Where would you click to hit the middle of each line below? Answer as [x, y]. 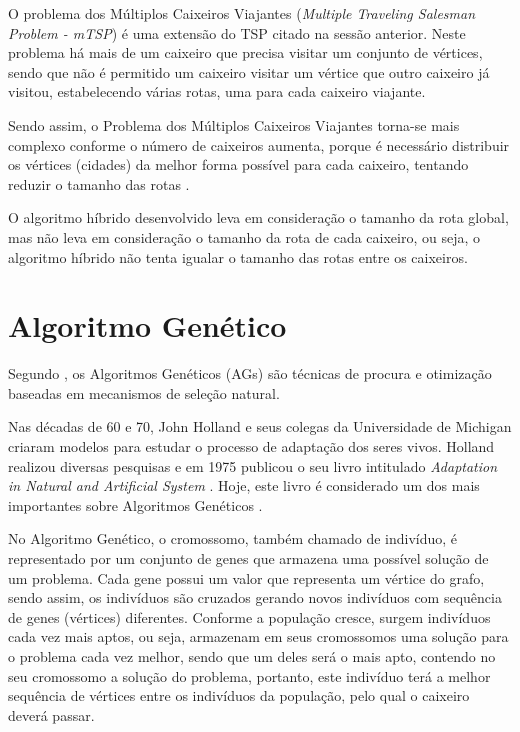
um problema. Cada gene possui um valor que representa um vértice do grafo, [246, 577]
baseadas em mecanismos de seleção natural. [144, 392]
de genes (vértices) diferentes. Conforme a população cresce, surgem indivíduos [249, 616]
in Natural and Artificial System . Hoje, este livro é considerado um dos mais [244, 485]
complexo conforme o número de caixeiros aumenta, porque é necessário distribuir [259, 144]
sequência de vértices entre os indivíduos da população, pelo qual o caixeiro [239, 695]
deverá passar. [51, 714]
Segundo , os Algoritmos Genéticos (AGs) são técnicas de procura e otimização [250, 373]
